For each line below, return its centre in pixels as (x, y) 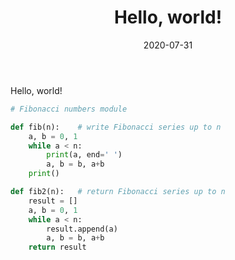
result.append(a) (82, 229)
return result (57, 247)
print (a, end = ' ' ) (84, 155)
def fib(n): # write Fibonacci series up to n (116, 127)
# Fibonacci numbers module (69, 109)
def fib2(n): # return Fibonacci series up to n (118, 192)
